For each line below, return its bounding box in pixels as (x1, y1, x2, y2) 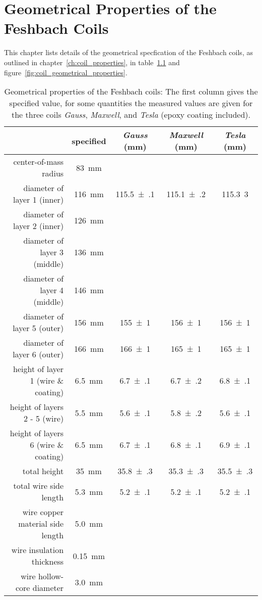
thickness (31, 556, 64, 568)
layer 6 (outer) (13, 348, 64, 360)
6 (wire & (30, 439, 64, 451)
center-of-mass (13, 156, 64, 168)
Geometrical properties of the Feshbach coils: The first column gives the (4, 85, 258, 98)
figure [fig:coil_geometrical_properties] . (4, 67, 127, 77)
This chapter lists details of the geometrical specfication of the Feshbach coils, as (4, 47, 253, 58)
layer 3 (40, 246, 64, 258)
